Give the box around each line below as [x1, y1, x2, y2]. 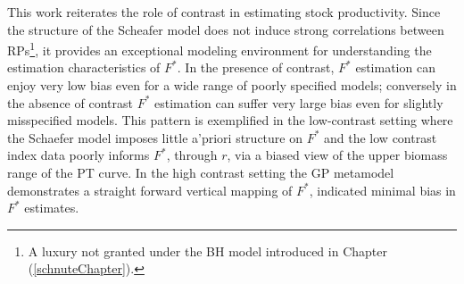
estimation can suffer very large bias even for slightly [153, 93, 443, 112]
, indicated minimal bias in [309, 180, 456, 199]
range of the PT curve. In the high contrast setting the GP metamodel [7, 163, 394, 181]
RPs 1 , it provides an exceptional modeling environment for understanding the [7, 38, 432, 59]
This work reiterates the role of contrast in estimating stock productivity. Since [7, 3, 441, 21]
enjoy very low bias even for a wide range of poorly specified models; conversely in [7, 76, 457, 95]
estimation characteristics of [7, 58, 161, 77]
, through [166, 146, 218, 164]
